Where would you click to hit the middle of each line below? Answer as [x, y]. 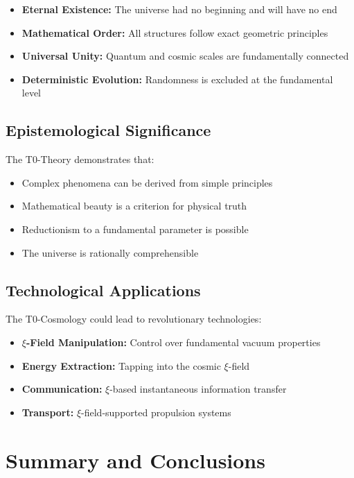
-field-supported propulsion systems [156, 412]
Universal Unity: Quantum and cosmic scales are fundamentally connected [185, 56]
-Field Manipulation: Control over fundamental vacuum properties [173, 342]
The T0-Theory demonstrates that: [80, 159]
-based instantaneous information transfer [198, 389]
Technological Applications [103, 290]
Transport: [48, 412]
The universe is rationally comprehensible [110, 252]
